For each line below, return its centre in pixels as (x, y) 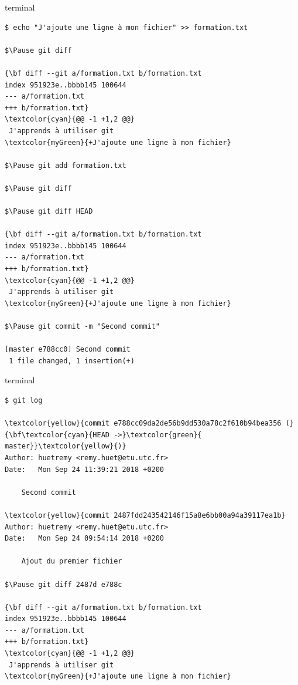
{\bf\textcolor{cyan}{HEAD (57, 435)
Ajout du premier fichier (72, 561)
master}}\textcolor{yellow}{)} (66, 446)
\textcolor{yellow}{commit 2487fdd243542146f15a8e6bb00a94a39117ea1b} (145, 515)
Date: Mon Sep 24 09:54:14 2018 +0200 (85, 539)
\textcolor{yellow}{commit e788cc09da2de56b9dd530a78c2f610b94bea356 (143, 424)
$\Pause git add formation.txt (66, 165)
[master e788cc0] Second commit (68, 350)
